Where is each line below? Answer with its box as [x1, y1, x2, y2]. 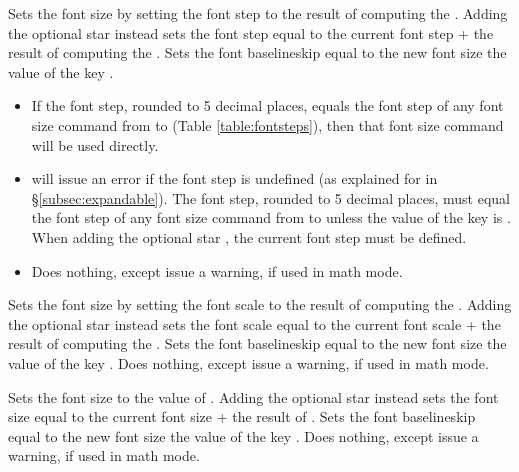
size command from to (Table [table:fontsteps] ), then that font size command [31, 114, 504, 135]
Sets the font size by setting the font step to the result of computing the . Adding [8, 3, 508, 23]
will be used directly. [31, 134, 159, 155]
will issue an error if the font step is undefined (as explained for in [31, 168, 438, 189]
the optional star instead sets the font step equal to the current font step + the [8, 22, 494, 43]
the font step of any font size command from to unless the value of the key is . [31, 207, 511, 228]
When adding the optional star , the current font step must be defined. [31, 226, 467, 247]
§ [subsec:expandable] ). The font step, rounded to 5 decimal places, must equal [31, 187, 510, 208]
